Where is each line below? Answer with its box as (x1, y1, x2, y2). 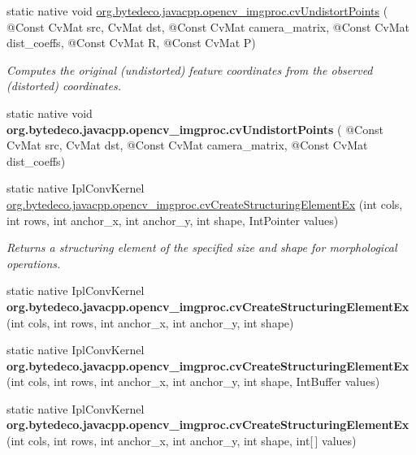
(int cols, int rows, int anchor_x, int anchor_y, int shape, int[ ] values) (6, 432, 357, 449)
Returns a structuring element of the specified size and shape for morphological (6, 239, 397, 256)
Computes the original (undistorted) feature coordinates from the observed (6, 61, 373, 78)
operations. (6, 254, 61, 271)
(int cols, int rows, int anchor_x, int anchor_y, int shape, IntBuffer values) (6, 373, 380, 390)
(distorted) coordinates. (6, 77, 121, 94)
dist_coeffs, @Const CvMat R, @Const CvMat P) (6, 34, 256, 51)
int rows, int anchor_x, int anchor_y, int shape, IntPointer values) (6, 211, 339, 228)
